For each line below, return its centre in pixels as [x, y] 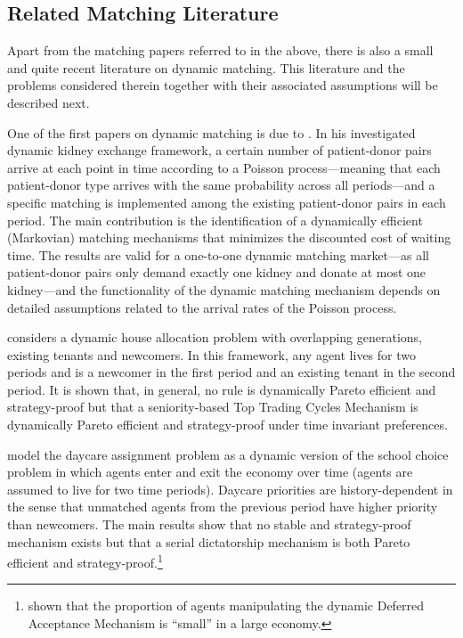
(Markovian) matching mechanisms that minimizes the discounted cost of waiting [229, 237]
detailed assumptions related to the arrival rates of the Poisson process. [202, 307]
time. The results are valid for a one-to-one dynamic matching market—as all [219, 254]
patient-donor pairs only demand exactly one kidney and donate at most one [217, 272]
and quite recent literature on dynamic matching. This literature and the [206, 67]
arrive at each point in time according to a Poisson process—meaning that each [224, 167]
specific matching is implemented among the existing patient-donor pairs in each [227, 202]
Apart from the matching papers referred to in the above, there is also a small [220, 50]
